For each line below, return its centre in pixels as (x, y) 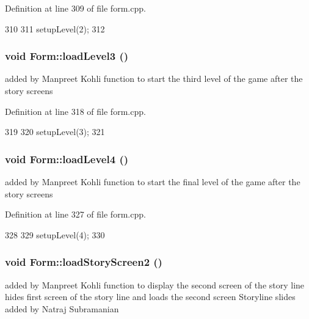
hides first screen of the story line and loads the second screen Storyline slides (150, 297)
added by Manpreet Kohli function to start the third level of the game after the (154, 79)
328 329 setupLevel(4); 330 (55, 234)
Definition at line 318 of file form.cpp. (75, 111)
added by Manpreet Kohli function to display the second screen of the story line (155, 284)
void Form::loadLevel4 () (67, 159)
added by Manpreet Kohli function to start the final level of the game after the (153, 182)
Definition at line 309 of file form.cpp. (75, 8)
